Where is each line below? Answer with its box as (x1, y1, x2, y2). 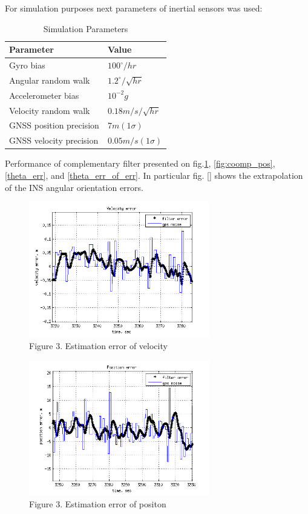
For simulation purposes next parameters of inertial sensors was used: (5, 2, 263, 14)
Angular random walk (9, 73, 90, 86)
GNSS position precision (9, 119, 99, 132)
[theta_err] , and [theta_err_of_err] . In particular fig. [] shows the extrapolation (5, 169, 303, 181)
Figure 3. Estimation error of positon (29, 498, 166, 510)
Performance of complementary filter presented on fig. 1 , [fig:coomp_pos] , (5, 157, 275, 170)
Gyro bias (9, 59, 45, 72)
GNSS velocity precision (9, 134, 99, 147)
